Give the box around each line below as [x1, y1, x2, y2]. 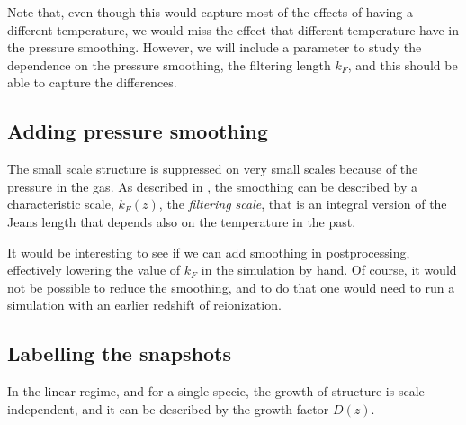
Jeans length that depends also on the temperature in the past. [7, 212, 356, 231]
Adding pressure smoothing [7, 117, 269, 145]
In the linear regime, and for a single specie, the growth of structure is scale [7, 382, 425, 401]
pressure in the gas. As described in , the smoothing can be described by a [7, 176, 418, 195]
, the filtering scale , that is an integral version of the [158, 194, 447, 213]
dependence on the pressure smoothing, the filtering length [7, 55, 331, 74]
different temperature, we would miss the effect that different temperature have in [7, 20, 459, 39]
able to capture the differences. [7, 73, 177, 92]
